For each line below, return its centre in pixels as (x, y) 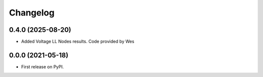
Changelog (32, 13)
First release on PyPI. (43, 67)
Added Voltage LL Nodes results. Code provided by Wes (78, 42)
